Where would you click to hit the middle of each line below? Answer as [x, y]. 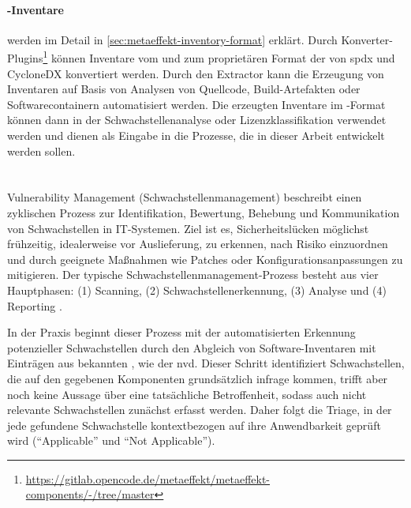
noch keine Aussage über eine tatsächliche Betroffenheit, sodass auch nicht [187, 394]
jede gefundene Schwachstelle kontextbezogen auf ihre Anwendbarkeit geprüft [194, 425]
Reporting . [35, 305]
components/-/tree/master [90, 494]
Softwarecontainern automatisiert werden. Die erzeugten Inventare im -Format [196, 104]
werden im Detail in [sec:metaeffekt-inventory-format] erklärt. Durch [172, 39]
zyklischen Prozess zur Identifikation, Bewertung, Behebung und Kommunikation [204, 212]
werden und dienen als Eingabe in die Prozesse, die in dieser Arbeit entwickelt [196, 135]
